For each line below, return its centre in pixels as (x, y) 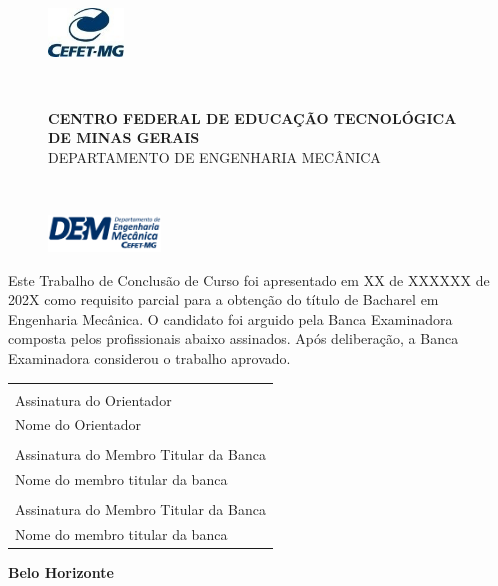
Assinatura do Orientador (93, 399)
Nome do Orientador (78, 424)
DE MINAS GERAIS (124, 137)
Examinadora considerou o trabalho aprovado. (149, 357)
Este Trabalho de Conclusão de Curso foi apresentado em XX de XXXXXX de (249, 279)
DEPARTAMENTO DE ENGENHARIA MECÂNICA (214, 157)
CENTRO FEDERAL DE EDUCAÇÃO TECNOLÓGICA (252, 117)
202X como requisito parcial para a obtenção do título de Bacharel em (223, 299)
